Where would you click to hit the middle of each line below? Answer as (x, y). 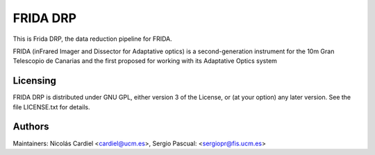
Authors (31, 127)
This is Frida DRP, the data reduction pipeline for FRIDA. (93, 39)
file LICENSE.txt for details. (51, 107)
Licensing (35, 81)
